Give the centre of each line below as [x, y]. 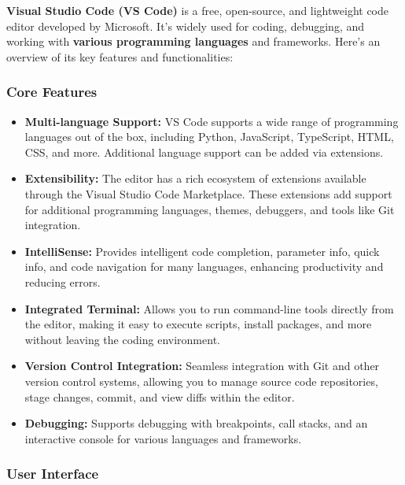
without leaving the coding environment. [122, 339]
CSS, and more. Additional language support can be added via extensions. [204, 152]
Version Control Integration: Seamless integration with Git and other [202, 366]
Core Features [52, 92]
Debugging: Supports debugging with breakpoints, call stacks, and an [196, 423]
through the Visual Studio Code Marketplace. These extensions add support [208, 193]
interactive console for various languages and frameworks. [163, 438]
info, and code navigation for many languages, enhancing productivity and [204, 267]
